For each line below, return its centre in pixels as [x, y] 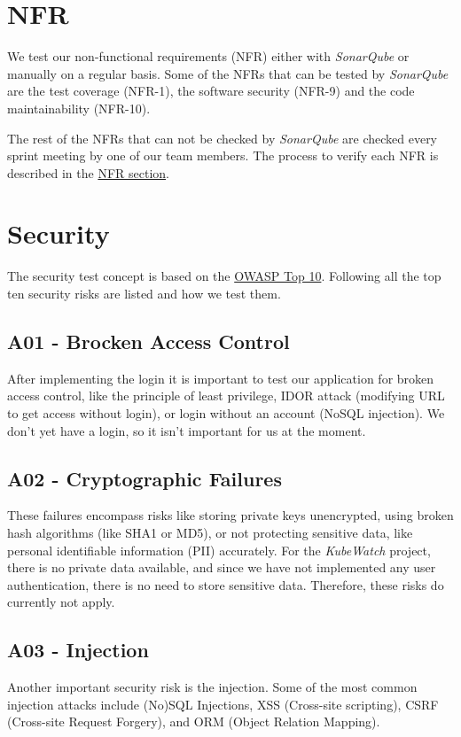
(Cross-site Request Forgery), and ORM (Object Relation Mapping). [194, 721]
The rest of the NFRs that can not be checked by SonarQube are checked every [223, 138]
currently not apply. [61, 602]
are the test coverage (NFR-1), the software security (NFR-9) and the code [211, 91]
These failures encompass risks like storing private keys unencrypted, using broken [230, 515]
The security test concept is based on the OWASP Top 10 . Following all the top [224, 276]
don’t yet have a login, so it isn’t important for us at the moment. [187, 430]
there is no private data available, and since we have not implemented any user [222, 567]
